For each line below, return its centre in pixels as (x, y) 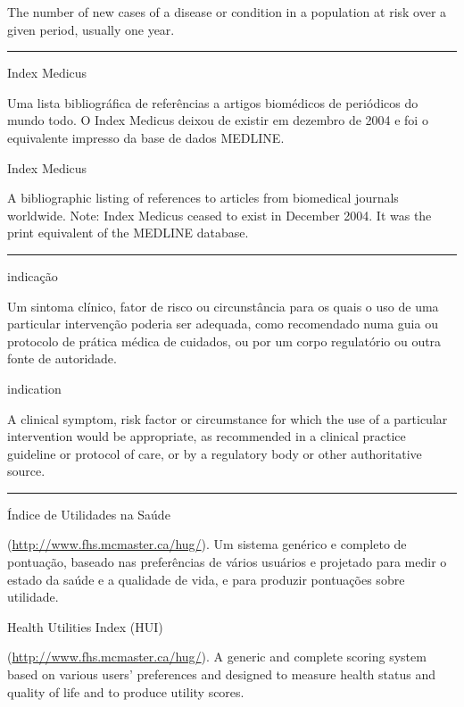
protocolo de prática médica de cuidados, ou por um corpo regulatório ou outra (224, 341)
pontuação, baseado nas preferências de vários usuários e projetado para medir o (227, 562)
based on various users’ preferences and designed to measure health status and (221, 674)
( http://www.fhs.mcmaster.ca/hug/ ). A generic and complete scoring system (217, 657)
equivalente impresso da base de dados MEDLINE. (146, 137)
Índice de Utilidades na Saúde (89, 514)
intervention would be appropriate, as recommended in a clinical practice (207, 436)
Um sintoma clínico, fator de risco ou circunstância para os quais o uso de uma (223, 306)
